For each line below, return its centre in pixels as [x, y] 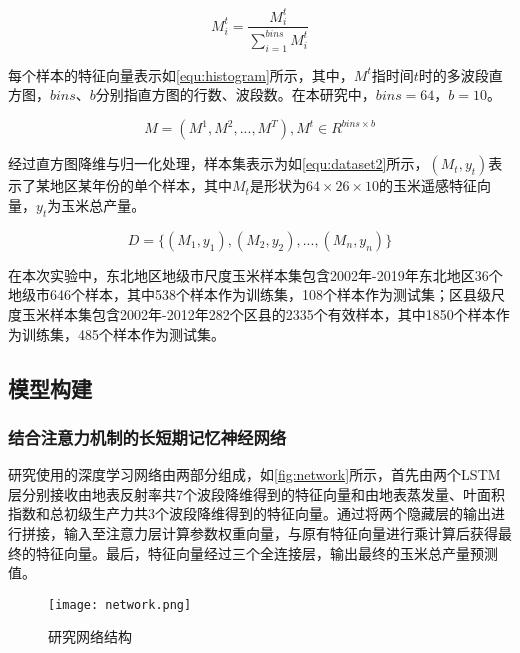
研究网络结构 [90, 636]
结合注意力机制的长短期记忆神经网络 [147, 436]
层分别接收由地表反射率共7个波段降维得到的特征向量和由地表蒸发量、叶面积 [256, 493]
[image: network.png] [120, 604]
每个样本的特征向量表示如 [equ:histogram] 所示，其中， [181, 74]
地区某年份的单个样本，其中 [140, 185]
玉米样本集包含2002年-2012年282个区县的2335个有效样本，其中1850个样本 [258, 313]
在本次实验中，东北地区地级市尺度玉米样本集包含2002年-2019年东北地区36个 [255, 274]
